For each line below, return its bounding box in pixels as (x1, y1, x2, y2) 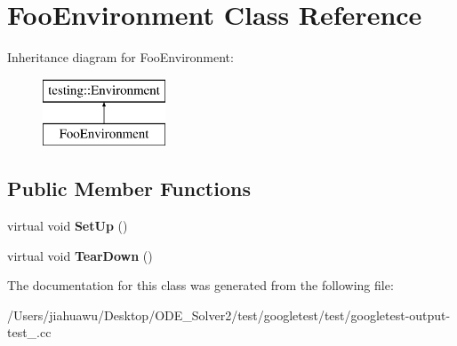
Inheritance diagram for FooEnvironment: (7, 48, 234, 67)
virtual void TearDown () (7, 246, 153, 264)
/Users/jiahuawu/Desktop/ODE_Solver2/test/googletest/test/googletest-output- (7, 305, 451, 324)
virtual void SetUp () (7, 216, 128, 235)
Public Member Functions (7, 175, 251, 202)
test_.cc (7, 323, 52, 342)
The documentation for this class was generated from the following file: (7, 276, 394, 295)
